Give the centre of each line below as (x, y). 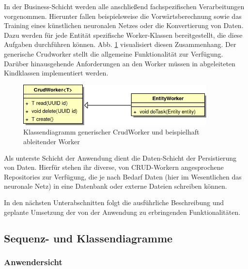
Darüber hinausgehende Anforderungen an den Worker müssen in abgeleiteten (120, 63)
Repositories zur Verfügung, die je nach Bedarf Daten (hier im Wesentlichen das (123, 176)
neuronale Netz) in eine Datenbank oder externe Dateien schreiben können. (116, 186)
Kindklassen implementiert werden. (56, 73)
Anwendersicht (33, 262)
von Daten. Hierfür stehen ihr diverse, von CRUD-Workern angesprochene (114, 167)
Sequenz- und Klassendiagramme (88, 238)
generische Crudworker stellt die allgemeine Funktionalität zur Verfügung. (114, 53)
